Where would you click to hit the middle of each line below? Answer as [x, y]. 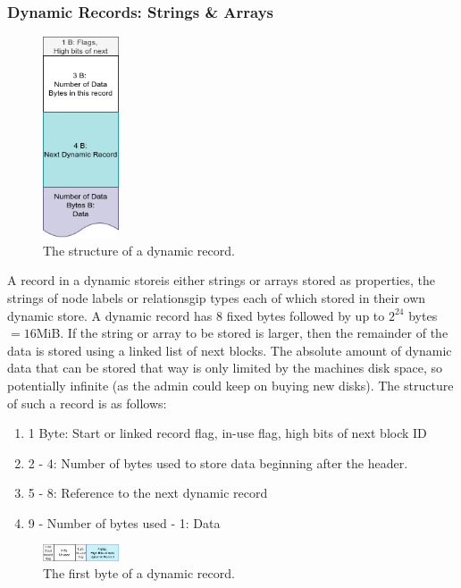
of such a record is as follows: [87, 403]
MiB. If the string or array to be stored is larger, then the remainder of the [242, 333]
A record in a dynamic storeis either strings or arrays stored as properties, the [221, 280]
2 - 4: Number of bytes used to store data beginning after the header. [218, 462]
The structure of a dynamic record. [139, 250]
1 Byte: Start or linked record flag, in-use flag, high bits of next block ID [227, 433]
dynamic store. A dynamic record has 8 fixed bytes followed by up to [196, 315]
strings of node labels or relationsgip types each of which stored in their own [217, 297]
